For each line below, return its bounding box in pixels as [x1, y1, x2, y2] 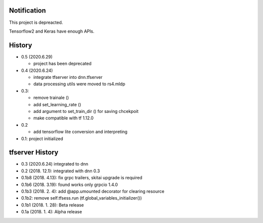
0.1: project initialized [21, 135, 63, 141]
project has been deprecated [33, 61, 92, 67]
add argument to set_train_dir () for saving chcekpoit [33, 108, 139, 114]
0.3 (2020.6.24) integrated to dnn [21, 161, 89, 167]
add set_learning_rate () [33, 101, 81, 107]
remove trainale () [33, 95, 69, 101]
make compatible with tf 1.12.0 [33, 115, 94, 121]
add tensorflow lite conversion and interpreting [33, 129, 128, 135]
